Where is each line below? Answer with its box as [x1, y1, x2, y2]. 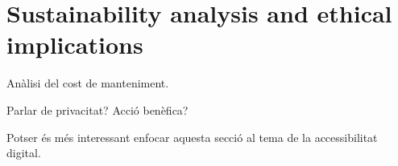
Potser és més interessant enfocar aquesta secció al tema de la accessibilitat [6, 128, 378, 145]
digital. [6, 144, 41, 161]
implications [6, 28, 143, 61]
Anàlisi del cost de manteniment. [6, 75, 169, 91]
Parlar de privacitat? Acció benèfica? [6, 101, 189, 118]
